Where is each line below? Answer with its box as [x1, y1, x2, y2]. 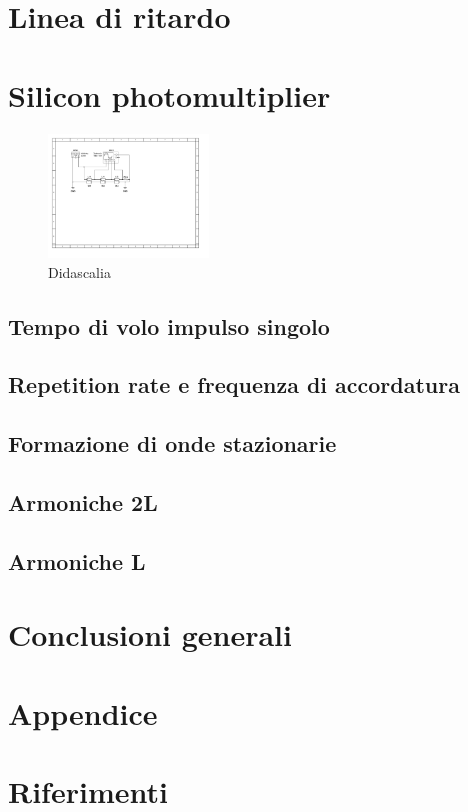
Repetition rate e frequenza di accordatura [8, 369, 460, 400]
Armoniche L [8, 545, 146, 576]
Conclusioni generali [8, 614, 292, 655]
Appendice [8, 692, 158, 733]
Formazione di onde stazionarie [8, 428, 337, 459]
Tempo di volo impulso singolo [8, 310, 330, 341]
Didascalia [48, 261, 111, 282]
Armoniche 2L [8, 486, 158, 517]
